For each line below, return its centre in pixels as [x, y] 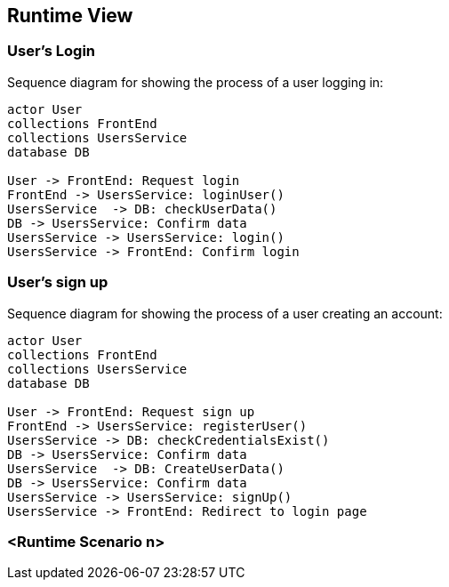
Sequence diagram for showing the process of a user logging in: [196, 82]
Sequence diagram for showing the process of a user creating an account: [225, 313]
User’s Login [52, 51]
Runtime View [70, 16]
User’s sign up [58, 282]
